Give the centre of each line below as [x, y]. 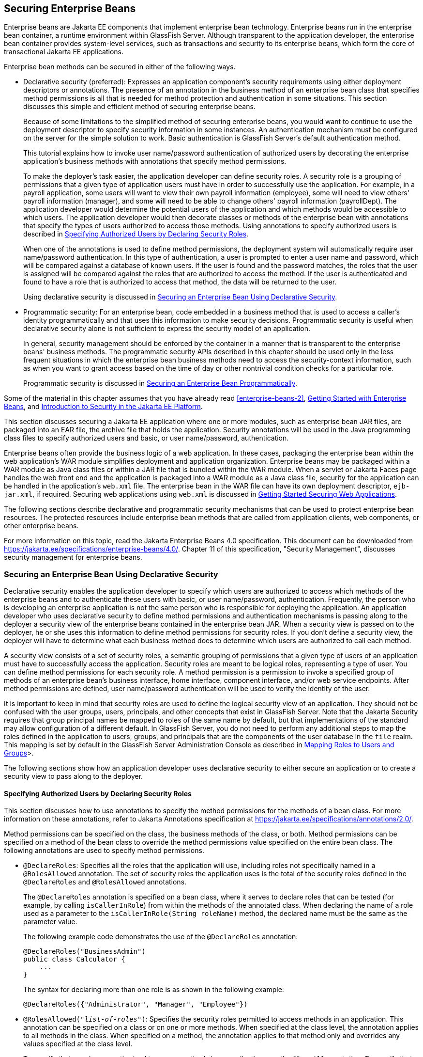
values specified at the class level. [78, 1044]
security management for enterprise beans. [73, 557]
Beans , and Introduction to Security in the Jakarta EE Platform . [103, 407]
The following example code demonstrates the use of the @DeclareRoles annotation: [161, 937]
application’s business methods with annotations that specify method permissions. [155, 161]
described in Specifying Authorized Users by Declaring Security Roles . [136, 234]
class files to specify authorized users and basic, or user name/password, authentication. [146, 438]
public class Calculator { [74, 959]
